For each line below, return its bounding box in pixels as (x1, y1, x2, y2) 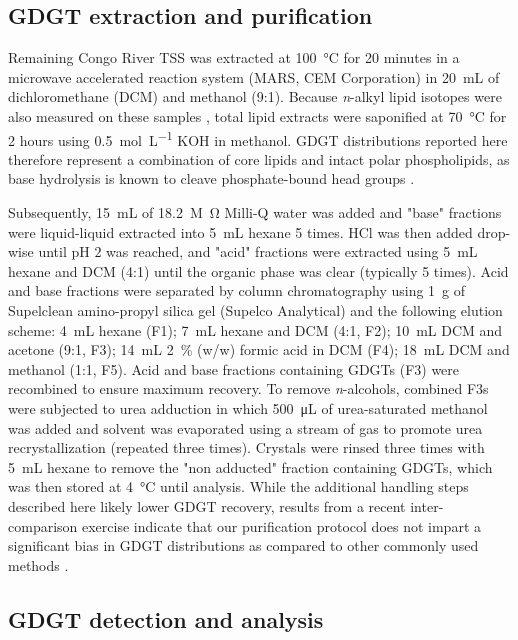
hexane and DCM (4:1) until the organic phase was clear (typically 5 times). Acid (8, 260, 509, 281)
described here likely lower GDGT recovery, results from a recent (8, 495, 406, 516)
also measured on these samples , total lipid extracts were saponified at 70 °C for (8, 105, 507, 126)
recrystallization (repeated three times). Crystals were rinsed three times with (8, 437, 485, 458)
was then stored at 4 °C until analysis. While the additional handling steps (8, 476, 469, 497)
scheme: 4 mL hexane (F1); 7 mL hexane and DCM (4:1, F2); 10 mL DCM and (8, 319, 503, 340)
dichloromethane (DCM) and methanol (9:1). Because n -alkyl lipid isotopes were (8, 86, 502, 107)
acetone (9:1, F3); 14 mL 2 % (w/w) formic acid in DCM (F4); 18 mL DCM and (8, 339, 510, 360)
